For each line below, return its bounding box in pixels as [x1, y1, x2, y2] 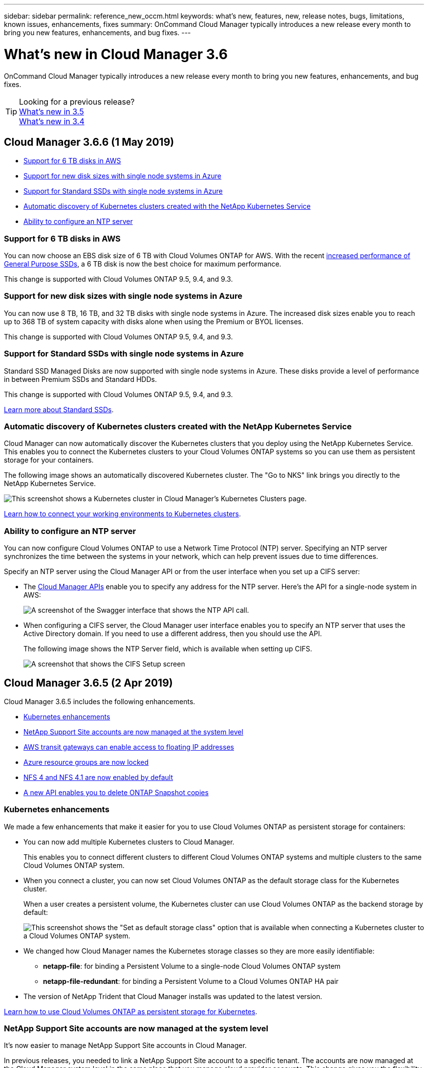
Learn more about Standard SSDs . [4, 405, 114, 414]
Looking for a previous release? [19, 96, 135, 107]
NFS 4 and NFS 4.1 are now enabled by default [23, 773, 173, 781]
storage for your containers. [4, 456, 94, 465]
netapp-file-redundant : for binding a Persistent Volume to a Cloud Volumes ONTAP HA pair [43, 977, 339, 985]
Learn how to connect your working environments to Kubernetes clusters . [4, 510, 241, 518]
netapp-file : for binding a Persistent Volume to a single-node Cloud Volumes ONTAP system [43, 961, 341, 970]
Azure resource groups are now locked [23, 757, 149, 766]
